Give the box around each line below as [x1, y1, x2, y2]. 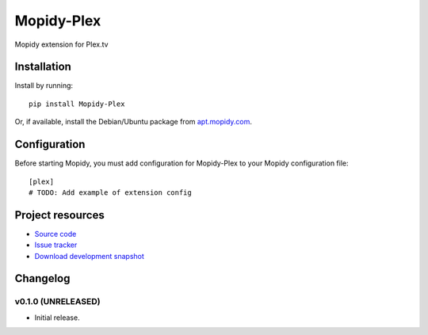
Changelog [14, 272, 71, 285]
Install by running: [14, 81, 74, 90]
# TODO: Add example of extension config [29, 188, 192, 197]
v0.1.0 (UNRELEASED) [14, 296, 101, 307]
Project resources [14, 208, 105, 222]
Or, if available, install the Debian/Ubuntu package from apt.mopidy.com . [14, 117, 253, 127]
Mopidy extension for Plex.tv [14, 40, 109, 49]
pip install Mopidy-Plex [29, 99, 125, 108]
